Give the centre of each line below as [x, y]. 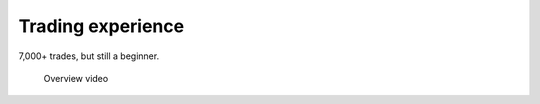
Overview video [76, 78]
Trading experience [101, 26]
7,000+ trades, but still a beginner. [89, 56]
